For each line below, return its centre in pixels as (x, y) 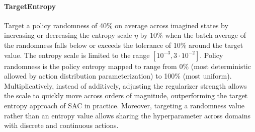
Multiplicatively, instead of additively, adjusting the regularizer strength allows (125, 85)
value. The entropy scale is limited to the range (77, 55)
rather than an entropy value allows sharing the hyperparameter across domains (127, 115)
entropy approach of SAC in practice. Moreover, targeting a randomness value (124, 105)
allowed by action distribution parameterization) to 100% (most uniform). (118, 76)
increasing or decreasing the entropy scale (68, 35)
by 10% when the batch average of (193, 35)
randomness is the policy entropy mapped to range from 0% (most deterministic (127, 66)
